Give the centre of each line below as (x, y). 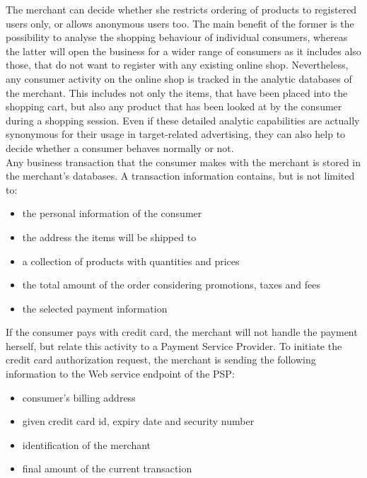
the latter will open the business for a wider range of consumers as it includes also (183, 51)
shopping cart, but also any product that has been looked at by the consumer (174, 106)
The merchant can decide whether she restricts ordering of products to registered (181, 9)
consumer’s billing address (79, 397)
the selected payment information (95, 308)
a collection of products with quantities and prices (131, 261)
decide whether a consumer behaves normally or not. (120, 147)
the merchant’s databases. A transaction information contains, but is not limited (180, 176)
